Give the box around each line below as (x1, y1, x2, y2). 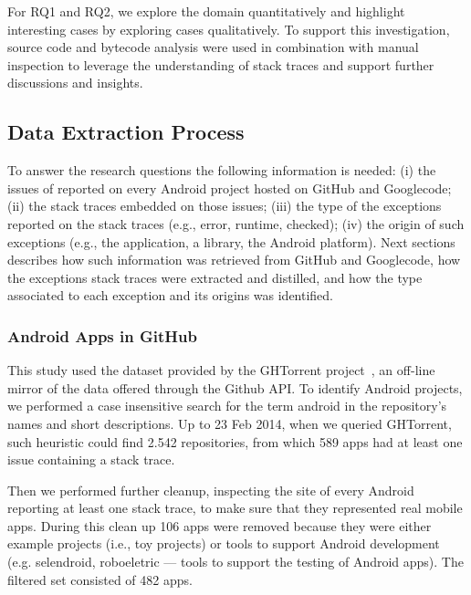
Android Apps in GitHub (7, 324, 197, 347)
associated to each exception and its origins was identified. (7, 286, 334, 305)
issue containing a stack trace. (7, 450, 175, 469)
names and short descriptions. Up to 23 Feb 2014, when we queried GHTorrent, (7, 413, 452, 433)
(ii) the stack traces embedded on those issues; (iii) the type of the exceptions (7, 196, 442, 215)
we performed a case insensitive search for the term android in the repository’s (7, 396, 447, 415)
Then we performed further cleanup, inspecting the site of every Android (7, 480, 414, 499)
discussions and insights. (7, 73, 143, 92)
